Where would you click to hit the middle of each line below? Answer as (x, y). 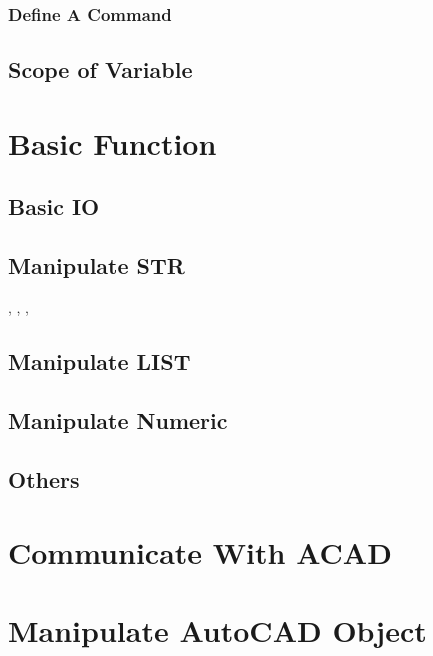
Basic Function (112, 142)
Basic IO (54, 206)
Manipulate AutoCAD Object (217, 630)
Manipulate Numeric (118, 419)
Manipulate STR (96, 265)
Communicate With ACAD (200, 552)
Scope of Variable (100, 69)
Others (44, 478)
